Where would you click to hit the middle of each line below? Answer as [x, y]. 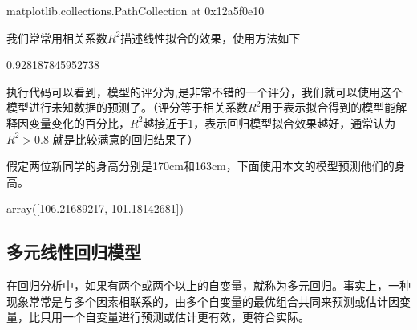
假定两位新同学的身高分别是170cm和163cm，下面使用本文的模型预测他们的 [200, 166]
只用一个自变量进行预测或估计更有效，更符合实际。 [174, 317]
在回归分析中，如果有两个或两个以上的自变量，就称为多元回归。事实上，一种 [208, 285]
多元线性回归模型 [74, 252]
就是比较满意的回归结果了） [126, 139]
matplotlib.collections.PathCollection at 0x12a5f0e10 [136, 10]
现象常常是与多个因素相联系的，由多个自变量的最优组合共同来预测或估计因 [203, 301]
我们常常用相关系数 [57, 37]
